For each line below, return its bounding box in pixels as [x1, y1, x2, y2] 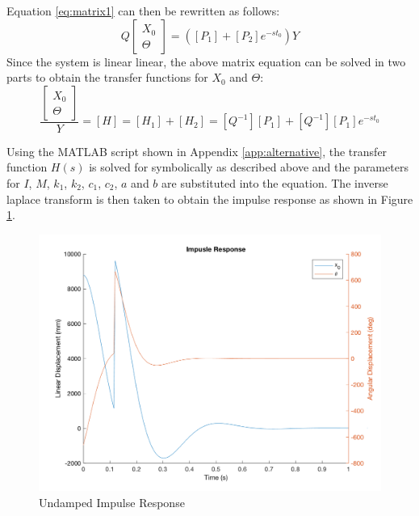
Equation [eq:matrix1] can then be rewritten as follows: [6, 2, 280, 19]
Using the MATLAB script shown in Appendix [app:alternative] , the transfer [6, 142, 388, 159]
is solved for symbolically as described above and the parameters [89, 159, 409, 176]
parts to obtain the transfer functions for [6, 69, 208, 86]
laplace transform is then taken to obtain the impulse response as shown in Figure [6, 190, 413, 207]
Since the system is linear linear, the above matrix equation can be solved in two [6, 53, 406, 70]
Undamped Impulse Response [39, 493, 185, 510]
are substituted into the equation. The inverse [161, 175, 388, 191]
